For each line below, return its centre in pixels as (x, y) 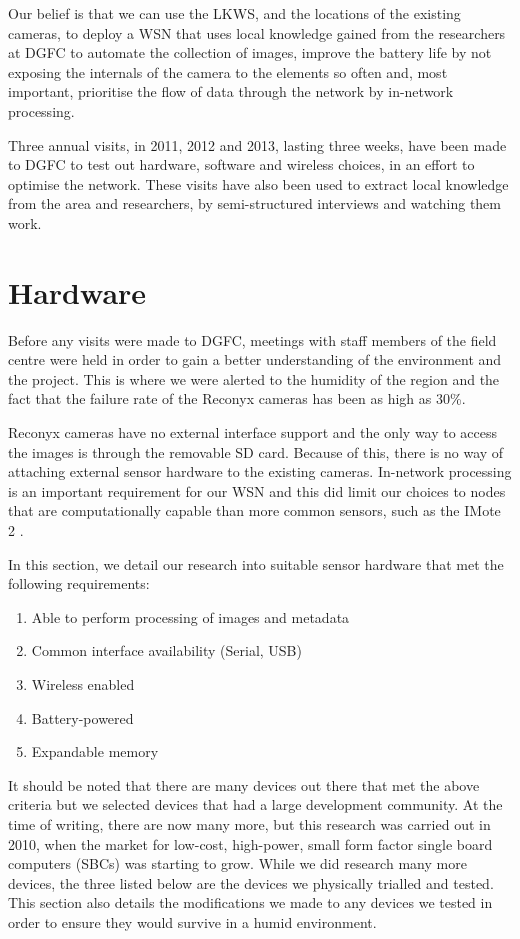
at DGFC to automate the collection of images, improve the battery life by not (250, 52)
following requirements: (79, 583)
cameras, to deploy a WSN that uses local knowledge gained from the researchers (257, 32)
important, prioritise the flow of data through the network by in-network (231, 91)
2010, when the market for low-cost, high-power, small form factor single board (250, 843)
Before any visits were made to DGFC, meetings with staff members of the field (252, 339)
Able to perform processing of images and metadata (190, 616)
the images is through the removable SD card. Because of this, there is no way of (256, 451)
